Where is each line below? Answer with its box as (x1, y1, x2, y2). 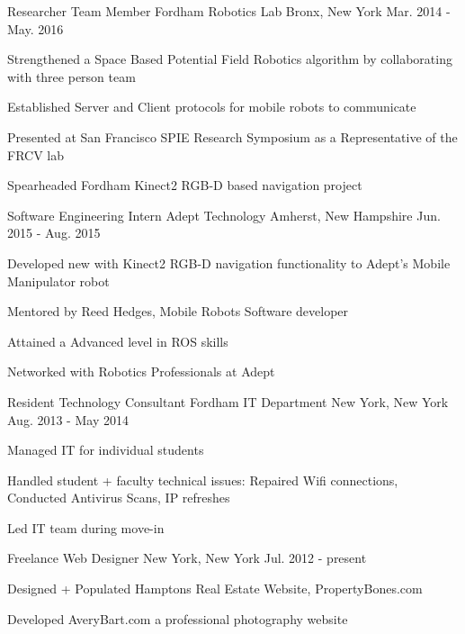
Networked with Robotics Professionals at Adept (7, 362, 275, 381)
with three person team (7, 67, 136, 86)
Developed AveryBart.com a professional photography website (7, 609, 348, 628)
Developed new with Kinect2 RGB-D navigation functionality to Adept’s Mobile (7, 253, 451, 272)
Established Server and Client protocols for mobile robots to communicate (7, 97, 416, 116)
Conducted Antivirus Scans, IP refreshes (7, 488, 230, 507)
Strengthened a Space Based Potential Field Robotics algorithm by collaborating (7, 50, 452, 68)
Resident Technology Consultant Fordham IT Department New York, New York (7, 392, 449, 411)
